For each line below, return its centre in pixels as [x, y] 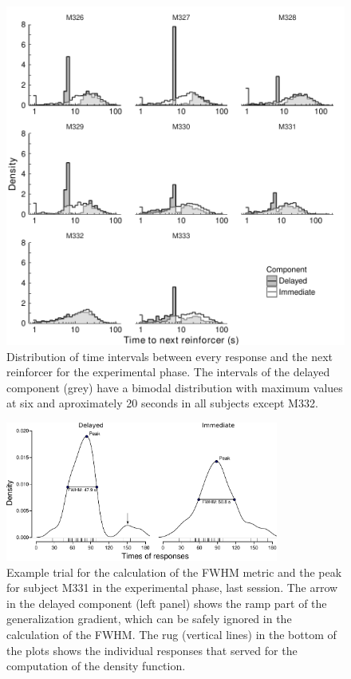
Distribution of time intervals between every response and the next [170, 356]
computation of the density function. [96, 666]
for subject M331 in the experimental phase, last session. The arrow [172, 588]
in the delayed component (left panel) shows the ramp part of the [167, 603]
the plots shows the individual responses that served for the [152, 650]
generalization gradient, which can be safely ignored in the [149, 619]
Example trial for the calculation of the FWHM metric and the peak [174, 572]
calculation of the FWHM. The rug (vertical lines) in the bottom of [172, 634]
